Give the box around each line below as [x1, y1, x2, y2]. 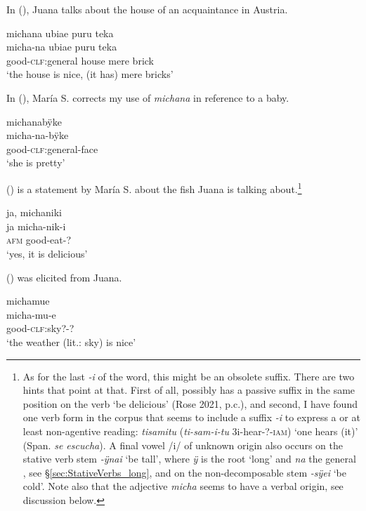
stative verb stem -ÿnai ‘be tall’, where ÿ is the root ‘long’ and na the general [22, 451, 356, 466]
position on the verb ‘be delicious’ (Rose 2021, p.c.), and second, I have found [22, 396, 358, 411]
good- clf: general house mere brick [6, 53, 154, 67]
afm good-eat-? [6, 232, 72, 247]
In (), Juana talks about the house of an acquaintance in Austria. [6, 2, 288, 16]
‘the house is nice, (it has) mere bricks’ [6, 67, 174, 81]
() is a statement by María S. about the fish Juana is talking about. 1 [6, 179, 302, 196]
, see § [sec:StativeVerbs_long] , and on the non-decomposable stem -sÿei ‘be [22, 465, 346, 479]
